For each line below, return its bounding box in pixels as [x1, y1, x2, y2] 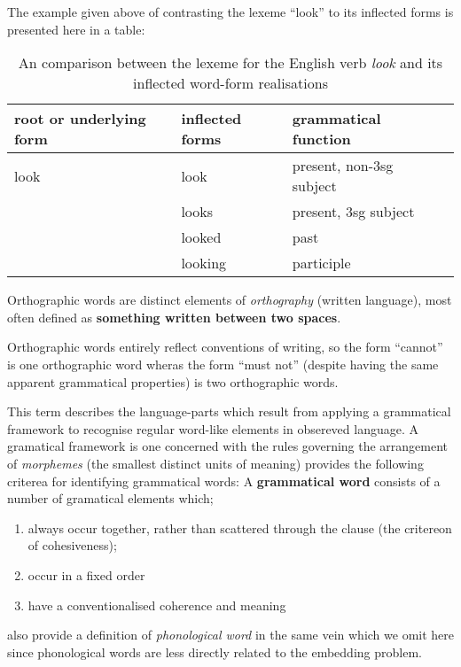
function [292, 128, 351, 150]
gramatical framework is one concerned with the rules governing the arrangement [7, 437, 449, 455]
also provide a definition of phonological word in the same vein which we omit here [7, 625, 455, 644]
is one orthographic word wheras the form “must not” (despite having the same [7, 354, 439, 373]
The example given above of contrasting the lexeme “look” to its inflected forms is [7, 3, 454, 20]
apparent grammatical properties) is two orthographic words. [7, 372, 339, 391]
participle [292, 252, 351, 274]
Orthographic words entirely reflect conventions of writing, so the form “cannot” [7, 337, 443, 356]
